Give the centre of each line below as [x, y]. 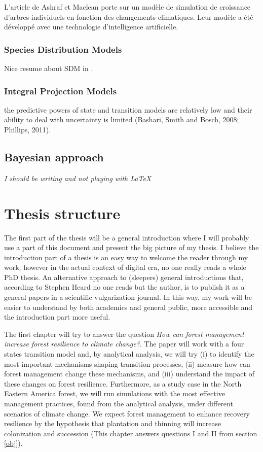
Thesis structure [62, 213]
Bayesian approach [54, 157]
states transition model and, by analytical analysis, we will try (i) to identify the [129, 354]
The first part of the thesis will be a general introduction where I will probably [127, 237]
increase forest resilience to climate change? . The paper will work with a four [124, 344]
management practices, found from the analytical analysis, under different [119, 404]
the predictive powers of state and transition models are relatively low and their [128, 109]
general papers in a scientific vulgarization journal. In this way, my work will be [128, 297]
